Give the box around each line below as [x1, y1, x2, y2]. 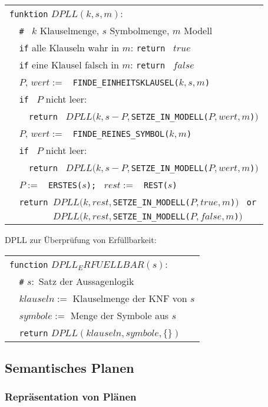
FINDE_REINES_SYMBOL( [72, 129, 170, 139]
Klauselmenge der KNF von [72, 291, 187, 305]
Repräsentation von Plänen [5, 389, 137, 404]
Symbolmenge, [110, 24, 170, 37]
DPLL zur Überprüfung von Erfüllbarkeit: [5, 234, 157, 245]
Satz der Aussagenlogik [38, 274, 134, 288]
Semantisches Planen [5, 358, 134, 376]
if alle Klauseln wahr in [19, 41, 120, 54]
